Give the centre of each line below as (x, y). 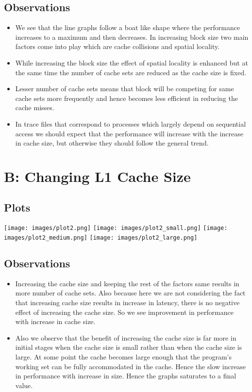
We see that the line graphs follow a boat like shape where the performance (128, 27)
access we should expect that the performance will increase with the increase (129, 133)
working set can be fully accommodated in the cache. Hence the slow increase (131, 366)
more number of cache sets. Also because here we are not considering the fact (130, 293)
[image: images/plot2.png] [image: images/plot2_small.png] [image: (116, 228)
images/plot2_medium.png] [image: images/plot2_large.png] (101, 237)
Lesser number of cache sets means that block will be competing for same (125, 89)
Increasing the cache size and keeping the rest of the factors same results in (127, 283)
